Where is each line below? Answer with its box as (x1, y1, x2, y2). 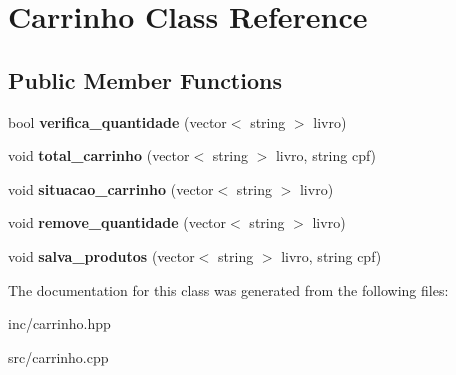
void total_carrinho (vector (8, 145, 190, 166)
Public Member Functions (8, 64, 282, 95)
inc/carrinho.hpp (8, 313, 111, 334)
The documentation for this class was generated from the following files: (8, 279, 449, 300)
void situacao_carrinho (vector (8, 178, 214, 199)
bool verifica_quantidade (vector (8, 111, 227, 132)
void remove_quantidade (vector (8, 212, 227, 233)
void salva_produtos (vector (8, 245, 195, 266)
